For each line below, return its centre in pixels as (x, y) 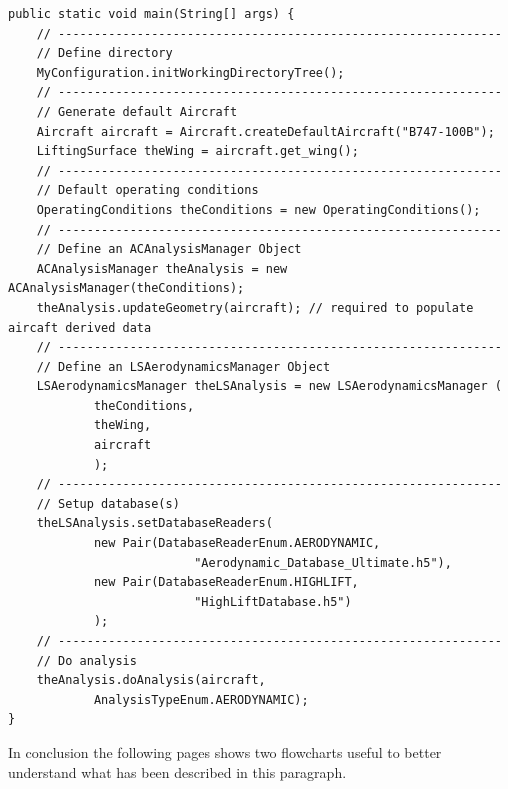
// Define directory (104, 53)
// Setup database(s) (108, 503)
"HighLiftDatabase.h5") (273, 601)
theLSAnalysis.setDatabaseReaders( (154, 523)
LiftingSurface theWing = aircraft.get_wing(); (197, 151)
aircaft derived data (80, 327)
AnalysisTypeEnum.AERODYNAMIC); (201, 699)
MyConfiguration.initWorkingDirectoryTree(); (190, 72)
